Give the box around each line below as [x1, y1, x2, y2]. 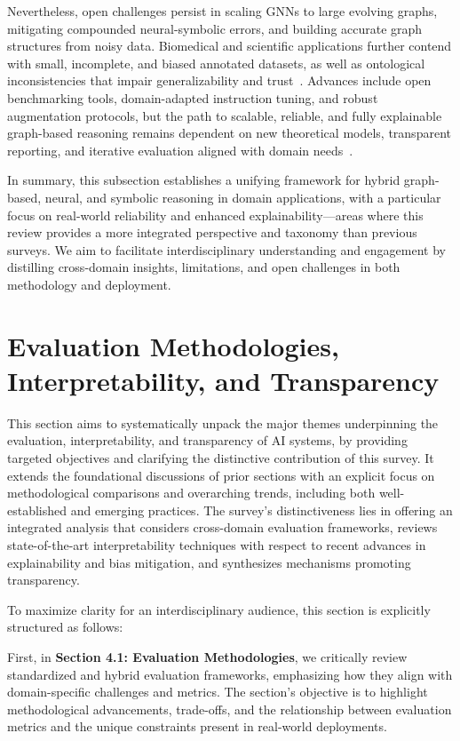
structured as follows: [7, 617, 123, 636]
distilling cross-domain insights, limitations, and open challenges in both [7, 258, 401, 276]
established [7, 500, 67, 519]
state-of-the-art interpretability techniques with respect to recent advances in [7, 535, 426, 554]
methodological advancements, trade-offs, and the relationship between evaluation [7, 699, 452, 718]
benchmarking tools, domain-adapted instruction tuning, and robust [7, 88, 378, 107]
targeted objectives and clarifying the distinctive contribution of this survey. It [7, 449, 434, 466]
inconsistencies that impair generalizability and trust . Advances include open [7, 71, 432, 90]
